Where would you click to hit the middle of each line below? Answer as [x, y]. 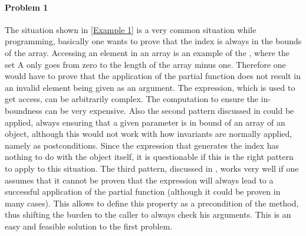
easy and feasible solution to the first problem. [89, 226]
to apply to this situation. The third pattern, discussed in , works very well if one [152, 168]
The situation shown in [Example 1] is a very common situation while [131, 29]
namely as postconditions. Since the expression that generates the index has [142, 145]
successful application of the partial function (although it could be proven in [143, 191]
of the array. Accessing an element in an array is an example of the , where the [147, 52]
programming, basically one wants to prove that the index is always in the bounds [153, 41]
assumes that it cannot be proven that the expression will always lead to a [139, 180]
